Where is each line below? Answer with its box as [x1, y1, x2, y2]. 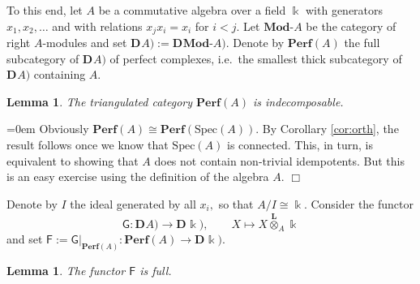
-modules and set [42, 34, 127, 51]
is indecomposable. [252, 93, 344, 110]
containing [33, 66, 86, 83]
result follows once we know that [6, 136, 169, 153]
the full [344, 34, 380, 51]
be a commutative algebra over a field [98, 2, 286, 18]
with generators [306, 2, 384, 18]
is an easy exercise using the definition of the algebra [6, 168, 269, 185]
